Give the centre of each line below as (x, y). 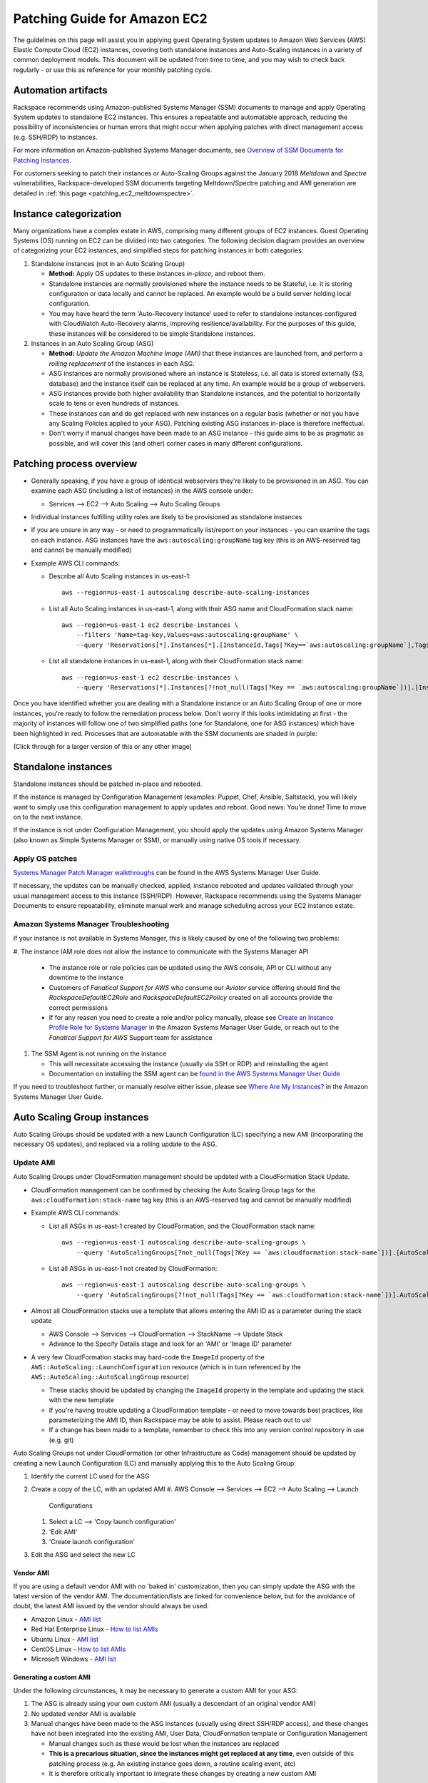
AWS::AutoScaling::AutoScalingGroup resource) (110, 1377)
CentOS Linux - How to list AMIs (78, 1649)
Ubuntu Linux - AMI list (65, 1639)
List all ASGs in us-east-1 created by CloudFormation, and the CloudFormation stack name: (183, 1226)
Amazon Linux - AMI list (66, 1619)
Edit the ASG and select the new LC (83, 1555)
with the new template (81, 1400)
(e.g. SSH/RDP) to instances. (55, 137)
